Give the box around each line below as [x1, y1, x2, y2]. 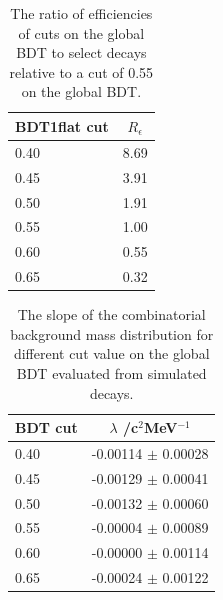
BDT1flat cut [15, 115, 109, 136]
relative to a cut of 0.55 [9, 61, 154, 82]
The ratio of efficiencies [10, 3, 153, 23]
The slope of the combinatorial [17, 304, 206, 325]
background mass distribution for [10, 323, 214, 344]
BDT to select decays [16, 42, 147, 63]
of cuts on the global [18, 22, 145, 43]
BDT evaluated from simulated [16, 362, 207, 383]
